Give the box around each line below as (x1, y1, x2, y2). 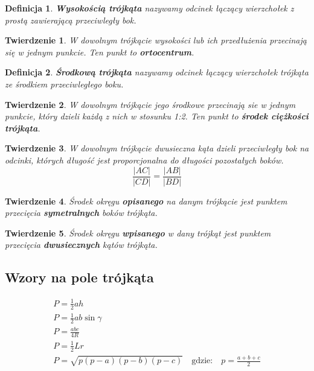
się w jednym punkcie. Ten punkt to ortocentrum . (5, 45, 194, 58)
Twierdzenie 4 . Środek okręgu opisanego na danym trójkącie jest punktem (5, 194, 287, 207)
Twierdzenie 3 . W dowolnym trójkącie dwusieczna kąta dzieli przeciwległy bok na (5, 142, 309, 154)
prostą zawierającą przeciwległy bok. (5, 13, 136, 26)
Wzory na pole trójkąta (5, 268, 154, 287)
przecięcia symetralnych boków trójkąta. (5, 206, 158, 219)
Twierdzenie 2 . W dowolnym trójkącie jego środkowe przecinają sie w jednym (5, 98, 296, 110)
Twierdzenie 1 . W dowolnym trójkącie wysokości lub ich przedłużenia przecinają (5, 34, 307, 46)
